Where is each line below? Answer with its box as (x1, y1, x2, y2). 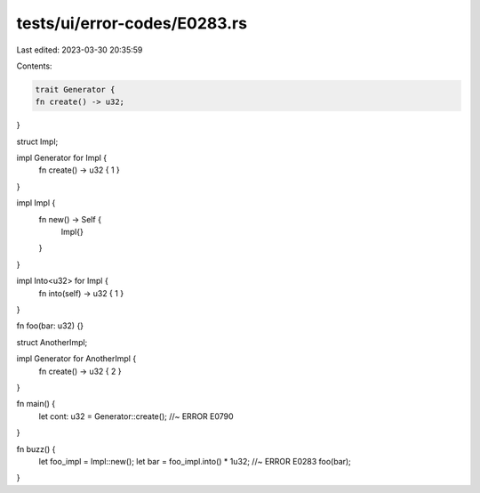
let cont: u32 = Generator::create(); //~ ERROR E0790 (38, 410, 235, 422)
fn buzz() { (16, 443, 56, 454)
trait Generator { (35, 85, 116, 94)
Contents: (16, 61, 52, 71)
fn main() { (16, 399, 56, 409)
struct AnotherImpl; (16, 336, 88, 347)
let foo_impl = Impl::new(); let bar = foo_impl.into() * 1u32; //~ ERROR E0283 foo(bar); (38, 456, 351, 466)
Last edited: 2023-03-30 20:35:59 (16, 44, 143, 55)
